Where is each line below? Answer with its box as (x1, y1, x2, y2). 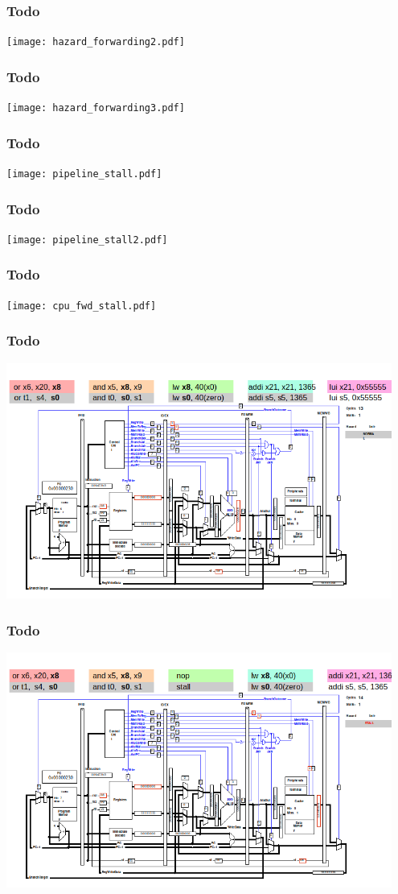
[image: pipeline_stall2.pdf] (6, 234, 168, 246)
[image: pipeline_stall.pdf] (6, 168, 162, 180)
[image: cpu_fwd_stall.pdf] (6, 300, 157, 312)
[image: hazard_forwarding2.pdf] (6, 36, 185, 48)
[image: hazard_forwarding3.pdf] (6, 102, 185, 114)
